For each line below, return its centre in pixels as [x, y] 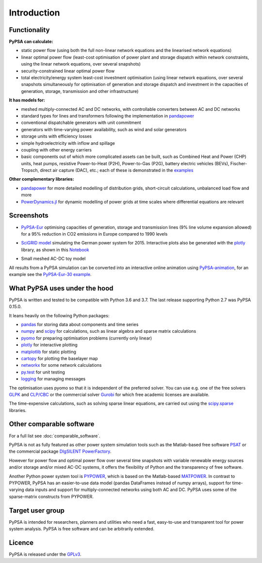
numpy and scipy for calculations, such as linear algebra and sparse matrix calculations [109, 331]
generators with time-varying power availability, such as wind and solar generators [104, 129]
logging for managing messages [53, 379]
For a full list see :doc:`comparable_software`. [55, 436]
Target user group [37, 510]
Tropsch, [30, 171]
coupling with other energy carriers [57, 150]
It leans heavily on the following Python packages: [59, 315]
